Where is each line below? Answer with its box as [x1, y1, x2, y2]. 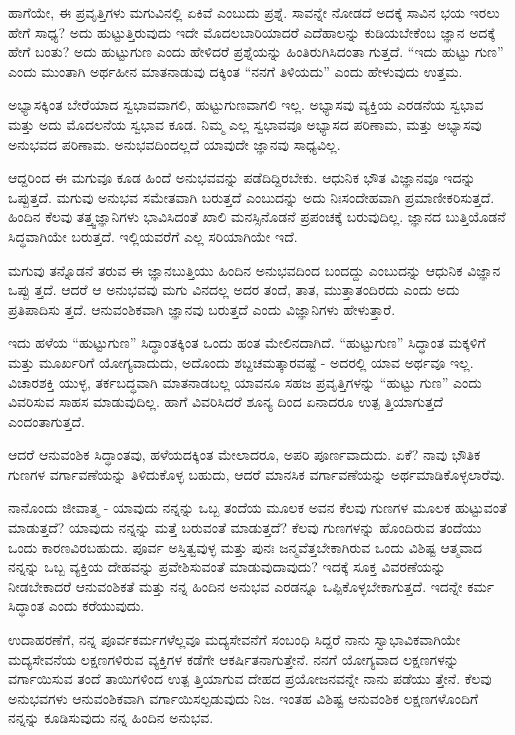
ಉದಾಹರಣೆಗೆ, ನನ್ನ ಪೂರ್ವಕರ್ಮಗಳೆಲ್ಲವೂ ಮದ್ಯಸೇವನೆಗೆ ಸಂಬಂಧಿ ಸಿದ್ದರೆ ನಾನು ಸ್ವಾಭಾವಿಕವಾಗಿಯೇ [8, 629, 461, 650]
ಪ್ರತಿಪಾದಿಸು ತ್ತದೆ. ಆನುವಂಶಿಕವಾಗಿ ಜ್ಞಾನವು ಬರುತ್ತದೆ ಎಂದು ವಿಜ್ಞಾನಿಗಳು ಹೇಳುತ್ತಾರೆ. [8, 298, 396, 319]
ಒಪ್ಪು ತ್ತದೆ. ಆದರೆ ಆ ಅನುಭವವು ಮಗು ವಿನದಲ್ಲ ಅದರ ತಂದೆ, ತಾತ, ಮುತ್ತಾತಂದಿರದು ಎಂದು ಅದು [8, 279, 460, 300]
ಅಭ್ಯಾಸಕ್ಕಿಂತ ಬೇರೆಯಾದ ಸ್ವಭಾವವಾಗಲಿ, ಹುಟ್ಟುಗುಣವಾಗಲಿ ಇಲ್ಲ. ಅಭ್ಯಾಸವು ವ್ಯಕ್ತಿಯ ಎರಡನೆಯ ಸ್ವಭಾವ [8, 94, 484, 115]
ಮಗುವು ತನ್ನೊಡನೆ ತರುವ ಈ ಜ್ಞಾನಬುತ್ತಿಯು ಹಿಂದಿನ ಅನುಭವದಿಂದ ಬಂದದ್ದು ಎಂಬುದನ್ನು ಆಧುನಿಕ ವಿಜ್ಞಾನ [8, 259, 501, 280]
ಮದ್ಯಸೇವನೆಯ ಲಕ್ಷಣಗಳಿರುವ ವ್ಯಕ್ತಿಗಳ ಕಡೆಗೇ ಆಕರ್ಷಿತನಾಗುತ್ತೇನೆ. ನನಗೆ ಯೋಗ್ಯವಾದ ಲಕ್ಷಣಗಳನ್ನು [8, 648, 459, 669]
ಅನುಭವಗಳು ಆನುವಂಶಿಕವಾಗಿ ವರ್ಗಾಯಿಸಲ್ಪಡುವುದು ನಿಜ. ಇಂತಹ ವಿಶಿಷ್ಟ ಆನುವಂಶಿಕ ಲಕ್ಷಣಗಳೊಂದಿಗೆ [8, 687, 479, 708]
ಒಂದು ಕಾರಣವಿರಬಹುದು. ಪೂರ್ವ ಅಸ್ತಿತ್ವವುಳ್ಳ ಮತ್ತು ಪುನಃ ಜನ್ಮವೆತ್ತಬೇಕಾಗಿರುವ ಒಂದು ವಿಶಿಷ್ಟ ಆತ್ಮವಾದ [8, 536, 483, 557]
